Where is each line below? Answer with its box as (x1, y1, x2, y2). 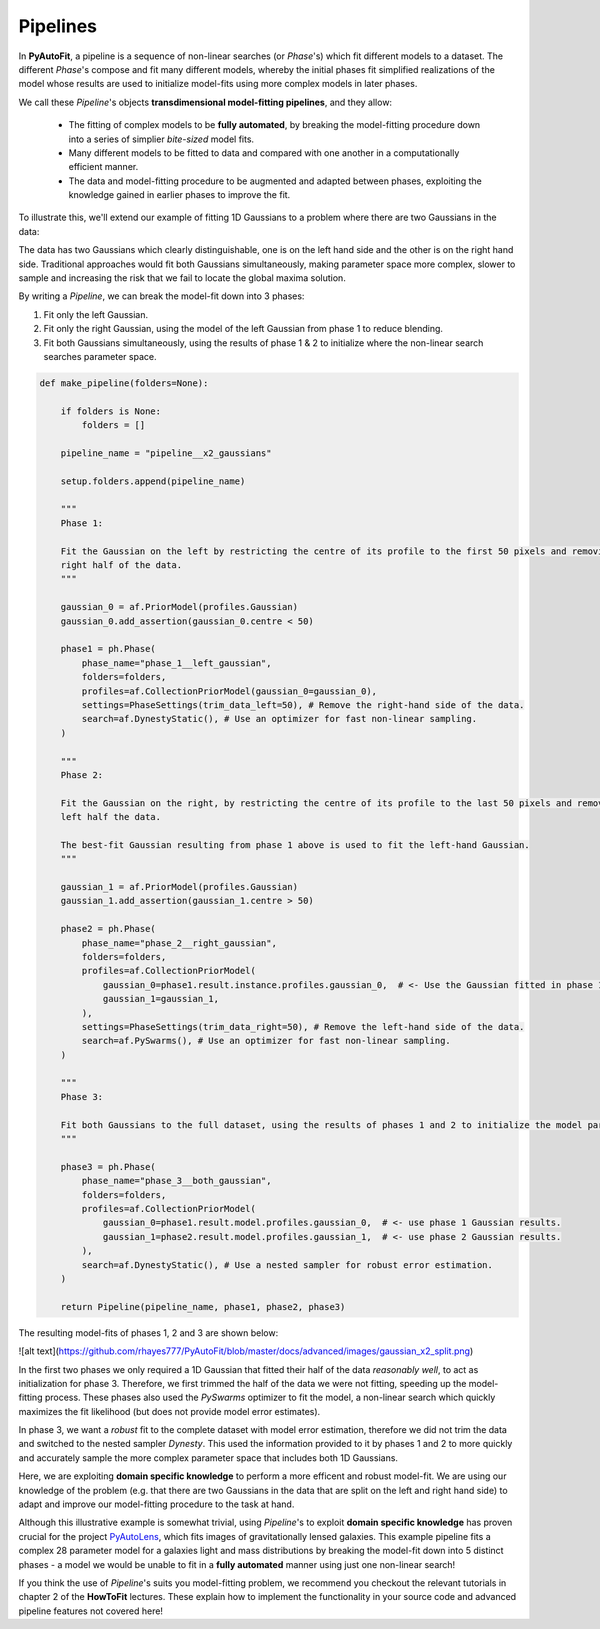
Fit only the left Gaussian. (43, 308, 149, 320)
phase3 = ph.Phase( (60, 1161, 157, 1172)
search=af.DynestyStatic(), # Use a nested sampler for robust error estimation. (81, 1259, 494, 1270)
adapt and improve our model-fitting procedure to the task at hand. (18, 1498, 295, 1510)
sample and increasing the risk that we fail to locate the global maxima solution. (18, 272, 347, 284)
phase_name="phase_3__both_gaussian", (81, 1175, 272, 1187)
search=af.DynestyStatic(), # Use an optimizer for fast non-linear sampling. (81, 713, 478, 725)
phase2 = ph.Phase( (60, 923, 157, 935)
